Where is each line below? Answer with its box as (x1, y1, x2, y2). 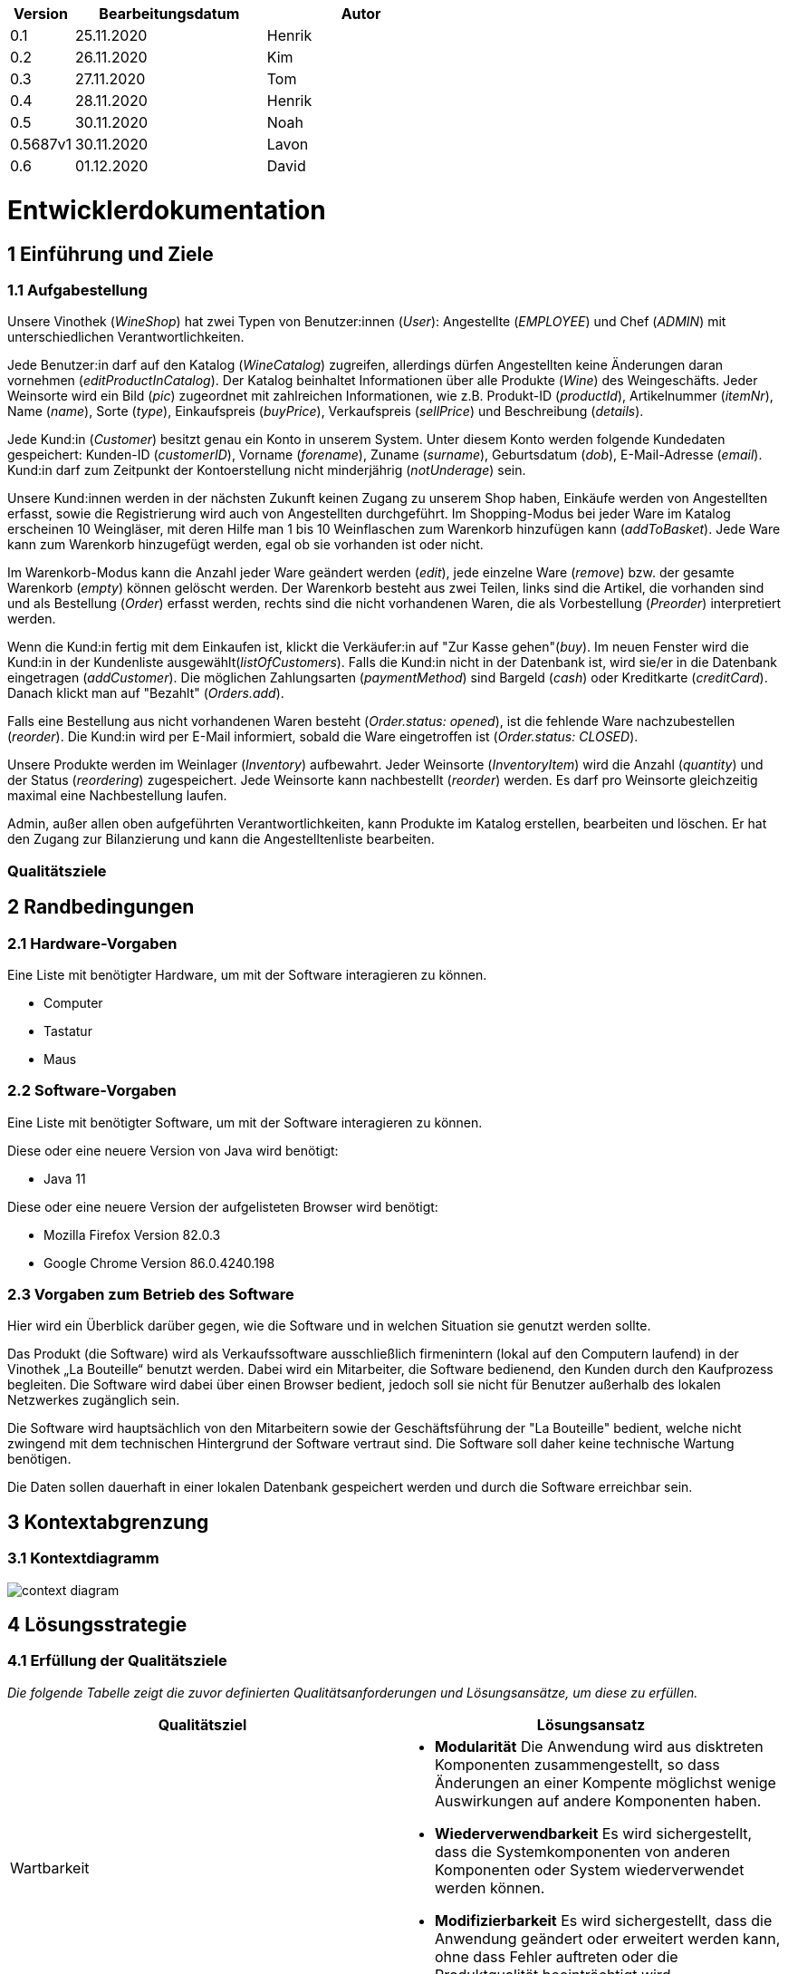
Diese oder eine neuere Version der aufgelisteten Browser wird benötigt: (7, 1198, 438, 1214)
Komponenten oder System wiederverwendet (435, 1860, 745, 1879)
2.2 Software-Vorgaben (7, 1081, 177, 1100)
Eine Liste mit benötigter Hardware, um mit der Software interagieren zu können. (7, 966, 487, 982)
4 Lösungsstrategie (7, 1613, 187, 1637)
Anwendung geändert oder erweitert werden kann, (435, 1929, 781, 1948)
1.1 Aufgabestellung (7, 280, 148, 299)
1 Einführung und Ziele (7, 242, 214, 266)
